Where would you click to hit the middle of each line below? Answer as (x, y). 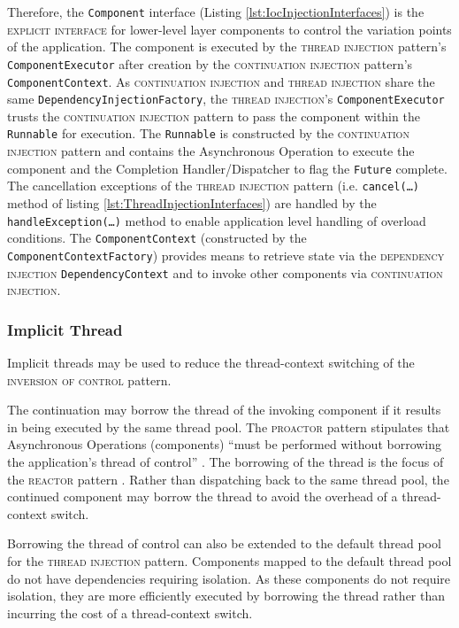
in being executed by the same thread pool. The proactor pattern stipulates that (229, 426)
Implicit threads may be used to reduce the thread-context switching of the (211, 362)
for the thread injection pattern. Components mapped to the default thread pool (229, 560)
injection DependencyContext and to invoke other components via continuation (225, 272)
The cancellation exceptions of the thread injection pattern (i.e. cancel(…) (213, 186)
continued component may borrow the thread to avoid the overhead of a (203, 496)
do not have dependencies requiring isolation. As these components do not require (229, 578)
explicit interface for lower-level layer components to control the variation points (229, 29)
